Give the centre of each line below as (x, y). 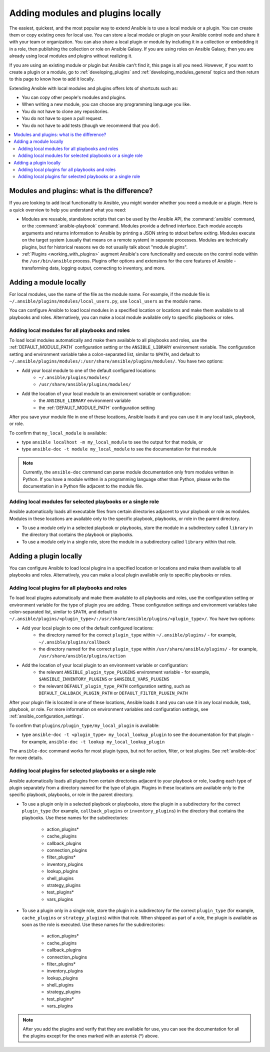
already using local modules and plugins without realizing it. (71, 56)
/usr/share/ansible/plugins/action (82, 656)
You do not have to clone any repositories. (65, 111)
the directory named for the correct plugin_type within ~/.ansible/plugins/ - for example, (138, 635)
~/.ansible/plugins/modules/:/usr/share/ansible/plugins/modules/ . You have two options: (116, 361)
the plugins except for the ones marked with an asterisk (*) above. (91, 1036)
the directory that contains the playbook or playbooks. (77, 534)
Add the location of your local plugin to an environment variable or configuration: (105, 665)
